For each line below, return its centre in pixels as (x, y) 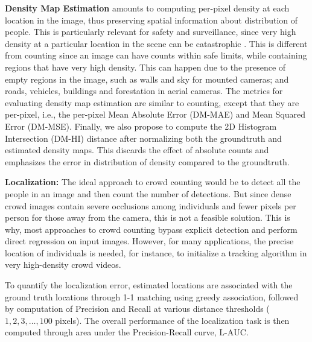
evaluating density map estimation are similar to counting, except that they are (152, 102)
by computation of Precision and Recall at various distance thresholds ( (137, 309)
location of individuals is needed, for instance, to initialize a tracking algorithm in (156, 252)
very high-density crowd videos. (63, 264)
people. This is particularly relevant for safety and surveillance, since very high (151, 32)
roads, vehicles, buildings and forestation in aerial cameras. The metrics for (144, 91)
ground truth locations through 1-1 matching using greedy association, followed (152, 296)
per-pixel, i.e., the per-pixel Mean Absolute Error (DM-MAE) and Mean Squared (155, 114)
